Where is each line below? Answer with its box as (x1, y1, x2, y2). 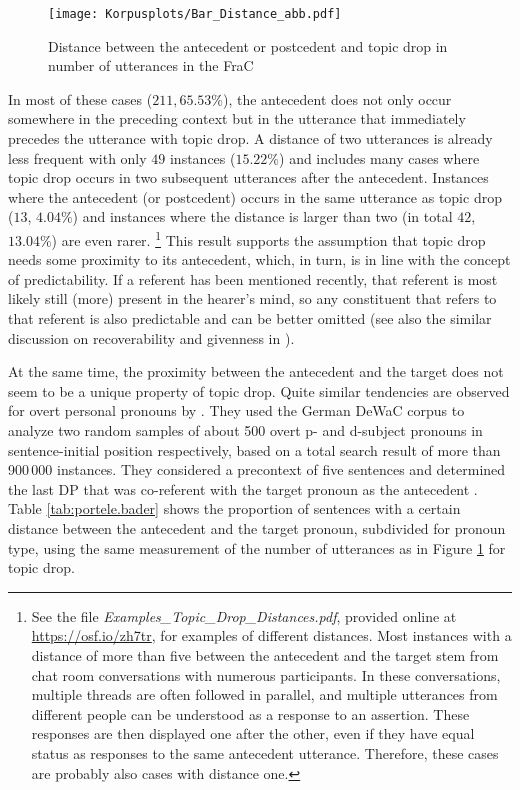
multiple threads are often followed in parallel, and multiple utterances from (31, 684, 498, 705)
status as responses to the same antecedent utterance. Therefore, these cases (31, 742, 499, 763)
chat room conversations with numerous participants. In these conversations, (31, 664, 501, 685)
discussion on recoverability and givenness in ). (8, 327, 295, 348)
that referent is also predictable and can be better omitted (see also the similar (8, 308, 492, 329)
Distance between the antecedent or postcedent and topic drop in (48, 35, 448, 56)
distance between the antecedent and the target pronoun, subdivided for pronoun (8, 517, 506, 538)
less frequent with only (8, 147, 147, 168)
